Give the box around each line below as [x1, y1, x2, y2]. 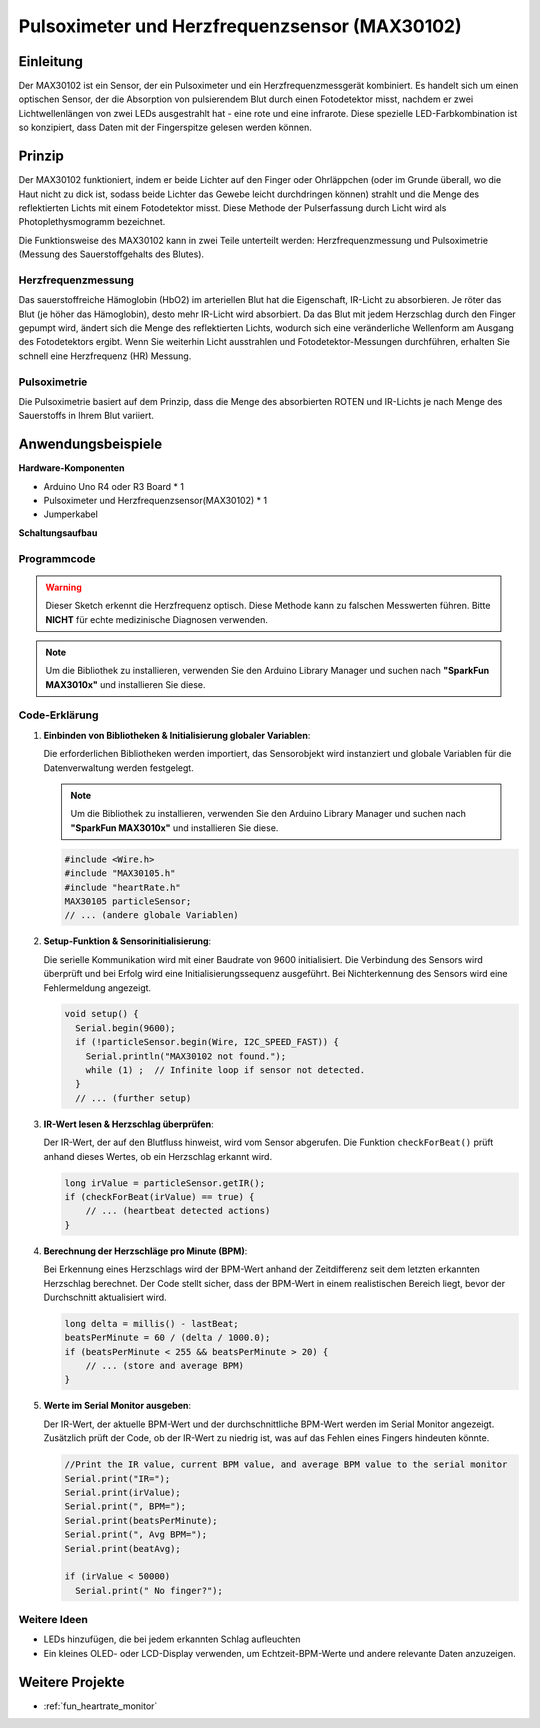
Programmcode [18, 551, 96, 565]
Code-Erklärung [18, 708, 99, 722]
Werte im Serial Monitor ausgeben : [43, 1400, 192, 1412]
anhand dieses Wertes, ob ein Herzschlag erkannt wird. [43, 1150, 273, 1162]
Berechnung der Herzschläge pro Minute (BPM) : [43, 1245, 248, 1257]
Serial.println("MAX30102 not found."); [85, 1050, 287, 1062]
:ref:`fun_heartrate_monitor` [43, 1700, 158, 1712]
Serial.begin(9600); [75, 1022, 176, 1034]
